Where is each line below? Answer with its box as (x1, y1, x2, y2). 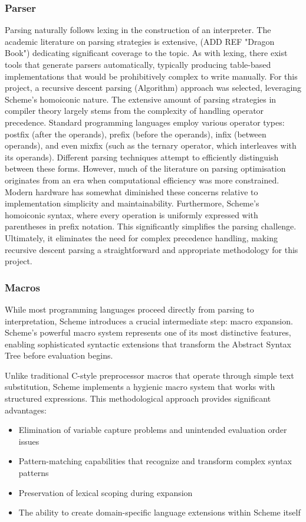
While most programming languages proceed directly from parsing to (5, 303, 254, 315)
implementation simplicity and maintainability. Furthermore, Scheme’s (5, 197, 259, 209)
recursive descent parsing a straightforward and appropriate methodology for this (5, 243, 298, 255)
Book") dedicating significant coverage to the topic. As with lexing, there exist (5, 47, 288, 59)
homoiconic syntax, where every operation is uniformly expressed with (5, 208, 258, 221)
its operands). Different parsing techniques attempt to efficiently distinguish (5, 150, 279, 163)
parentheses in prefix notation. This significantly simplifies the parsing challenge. (5, 220, 297, 232)
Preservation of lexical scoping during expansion (18, 486, 193, 498)
